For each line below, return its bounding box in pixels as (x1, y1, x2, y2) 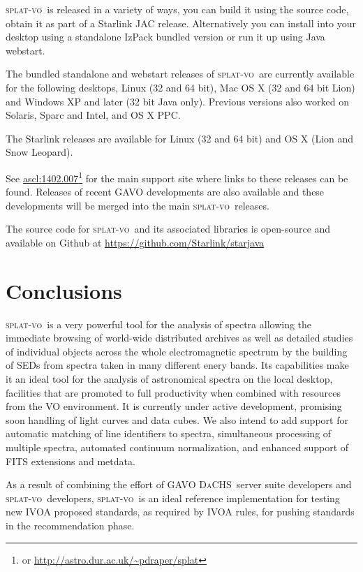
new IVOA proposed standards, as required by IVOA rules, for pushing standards (6, 504, 355, 519)
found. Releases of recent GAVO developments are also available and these (6, 184, 325, 199)
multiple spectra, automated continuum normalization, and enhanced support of (6, 440, 349, 455)
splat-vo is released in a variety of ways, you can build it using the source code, (6, 2, 349, 16)
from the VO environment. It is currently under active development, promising (6, 399, 342, 413)
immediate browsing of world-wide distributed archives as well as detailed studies (6, 330, 353, 345)
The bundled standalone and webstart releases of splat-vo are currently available (6, 66, 355, 81)
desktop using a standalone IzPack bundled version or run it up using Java (6, 29, 325, 44)
